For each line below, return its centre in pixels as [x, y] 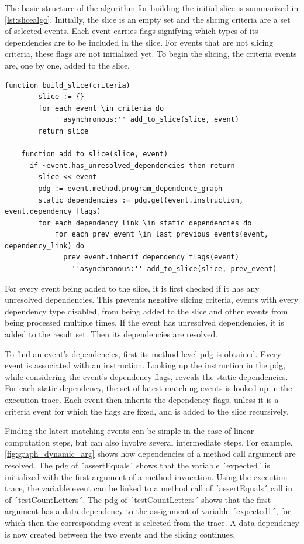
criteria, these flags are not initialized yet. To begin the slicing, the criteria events [151, 54]
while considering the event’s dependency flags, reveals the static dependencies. [146, 376]
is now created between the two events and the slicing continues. [120, 534]
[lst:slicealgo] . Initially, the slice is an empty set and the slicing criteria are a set [148, 19]
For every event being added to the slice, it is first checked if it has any [132, 288]
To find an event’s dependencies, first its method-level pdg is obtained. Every [143, 353]
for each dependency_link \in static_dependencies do [145, 223]
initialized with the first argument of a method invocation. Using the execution [146, 476]
